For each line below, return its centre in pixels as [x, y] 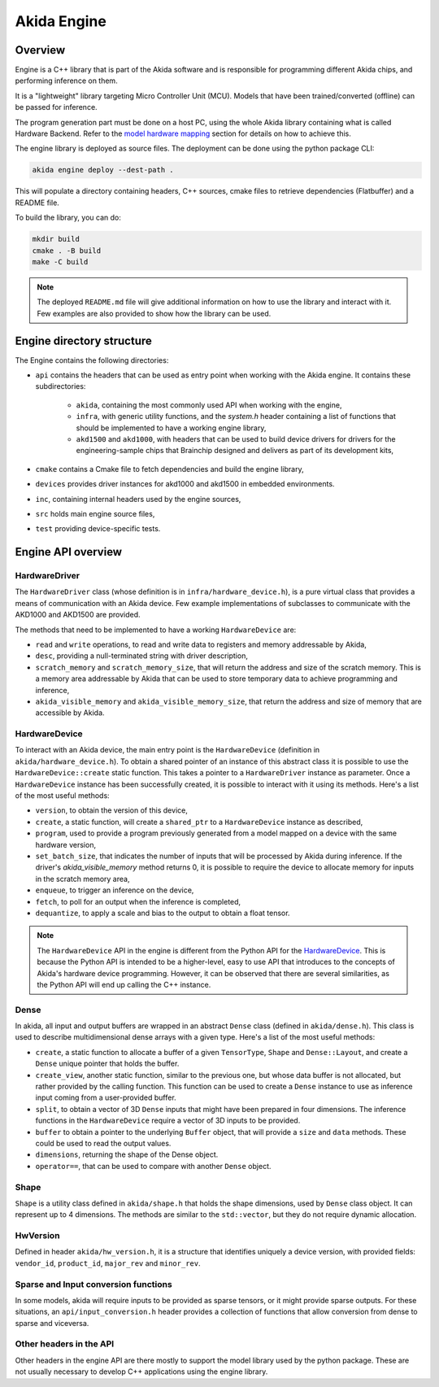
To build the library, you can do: [68, 218]
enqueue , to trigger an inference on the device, [115, 890]
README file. [37, 203]
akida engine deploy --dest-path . [103, 170]
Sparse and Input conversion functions [93, 1284]
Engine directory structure [83, 340]
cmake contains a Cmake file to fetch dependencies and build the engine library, [170, 469]
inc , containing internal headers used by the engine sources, [138, 499]
